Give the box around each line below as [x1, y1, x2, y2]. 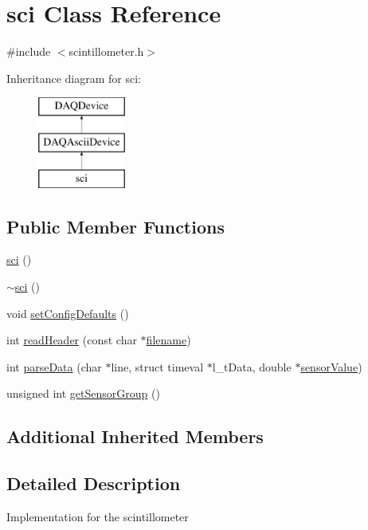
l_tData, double [212, 358, 292, 375]
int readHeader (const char [6, 332, 137, 348]
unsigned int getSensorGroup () [6, 385, 160, 402]
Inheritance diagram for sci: [6, 69, 141, 86]
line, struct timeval [111, 358, 204, 375]
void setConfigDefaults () [6, 304, 129, 321]
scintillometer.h [69, 43, 144, 60]
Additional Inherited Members [6, 424, 264, 449]
